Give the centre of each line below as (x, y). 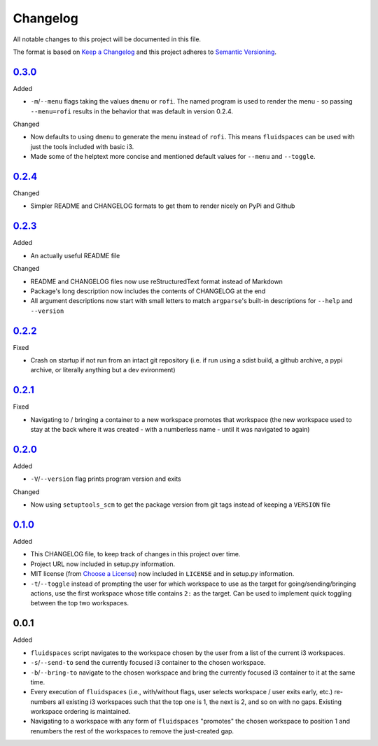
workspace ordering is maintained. (80, 712)
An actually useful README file (75, 255)
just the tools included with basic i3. (82, 146)
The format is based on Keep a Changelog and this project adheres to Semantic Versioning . (145, 52)
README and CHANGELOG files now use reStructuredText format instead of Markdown (157, 281)
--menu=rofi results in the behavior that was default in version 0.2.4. (132, 111)
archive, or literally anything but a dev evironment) (103, 370)
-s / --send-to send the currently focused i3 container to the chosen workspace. (148, 663)
